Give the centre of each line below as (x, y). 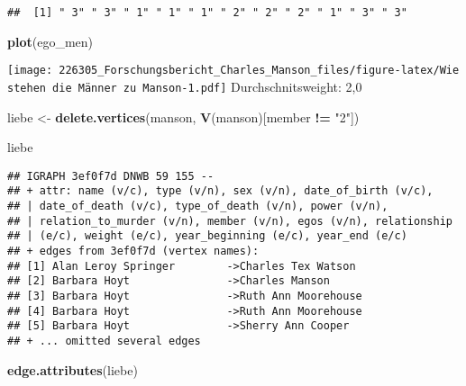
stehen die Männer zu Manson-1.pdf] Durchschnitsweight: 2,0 (185, 86)
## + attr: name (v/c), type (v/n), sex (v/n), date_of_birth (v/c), (220, 191)
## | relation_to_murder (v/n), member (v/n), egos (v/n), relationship (230, 221)
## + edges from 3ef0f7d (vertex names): (133, 251)
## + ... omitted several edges (104, 341)
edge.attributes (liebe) (73, 369)
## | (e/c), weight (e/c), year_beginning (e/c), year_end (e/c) (207, 236)
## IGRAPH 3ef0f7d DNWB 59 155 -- (111, 176)
